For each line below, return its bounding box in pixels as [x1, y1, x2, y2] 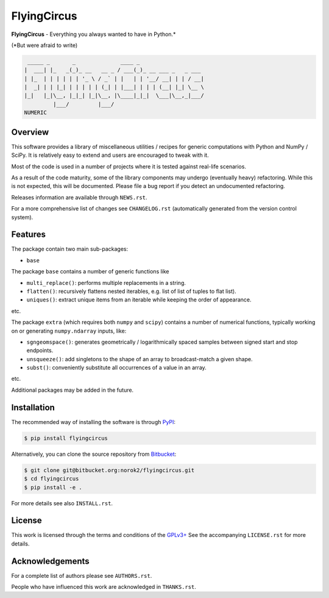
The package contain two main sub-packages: [11, 245, 128, 253]
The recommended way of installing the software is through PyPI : [11, 418, 176, 425]
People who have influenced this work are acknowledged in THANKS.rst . [11, 583, 196, 591]
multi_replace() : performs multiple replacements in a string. [26, 279, 186, 286]
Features [11, 229, 46, 240]
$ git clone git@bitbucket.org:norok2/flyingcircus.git [24, 467, 195, 474]
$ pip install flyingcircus [24, 434, 108, 442]
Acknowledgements [11, 556, 90, 566]
